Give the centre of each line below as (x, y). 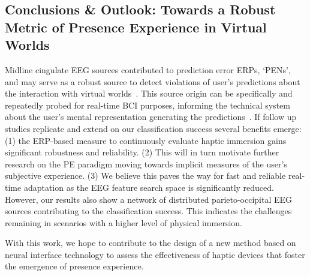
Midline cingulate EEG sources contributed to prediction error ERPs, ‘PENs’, (148, 69)
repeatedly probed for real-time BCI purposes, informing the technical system (148, 105)
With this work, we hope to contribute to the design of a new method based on (151, 243)
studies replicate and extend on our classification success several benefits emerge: (153, 128)
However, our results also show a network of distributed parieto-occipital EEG (149, 199)
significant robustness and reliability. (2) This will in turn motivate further (142, 152)
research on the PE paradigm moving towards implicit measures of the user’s (146, 163)
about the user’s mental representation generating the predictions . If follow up (151, 117)
